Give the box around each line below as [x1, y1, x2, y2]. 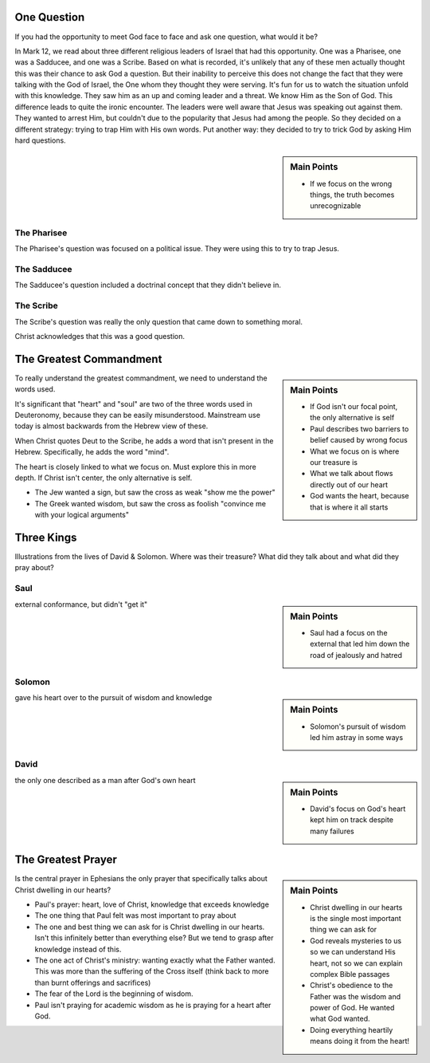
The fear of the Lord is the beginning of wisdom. [34, 989, 194, 998]
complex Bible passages [310, 969, 390, 978]
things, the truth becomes [310, 190, 395, 199]
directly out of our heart [310, 479, 389, 490]
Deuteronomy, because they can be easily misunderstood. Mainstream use [14, 410, 260, 419]
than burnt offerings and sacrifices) [34, 978, 151, 987]
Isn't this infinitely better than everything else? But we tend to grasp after [34, 933, 274, 943]
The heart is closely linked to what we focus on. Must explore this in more [14, 462, 256, 471]
